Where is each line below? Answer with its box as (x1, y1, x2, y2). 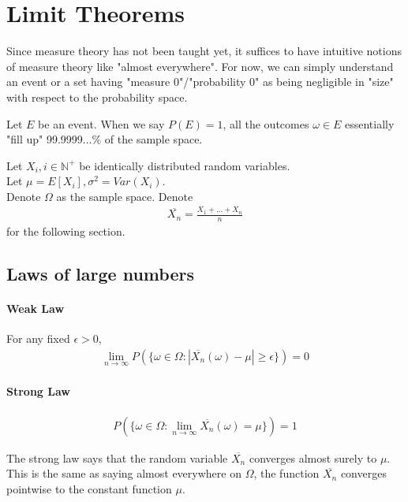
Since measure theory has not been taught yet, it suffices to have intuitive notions (6, 43, 402, 59)
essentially (344, 115, 395, 132)
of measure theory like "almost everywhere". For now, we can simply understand (6, 58, 394, 74)
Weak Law (6, 300, 65, 317)
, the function (253, 465, 320, 482)
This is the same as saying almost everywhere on (6, 465, 241, 482)
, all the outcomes (223, 115, 309, 132)
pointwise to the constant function (6, 481, 172, 497)
